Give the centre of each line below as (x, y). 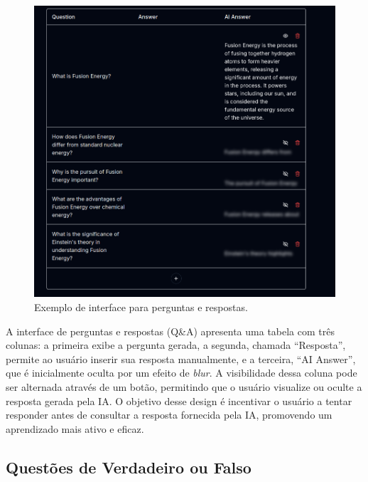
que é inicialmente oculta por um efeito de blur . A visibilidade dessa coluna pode (182, 373)
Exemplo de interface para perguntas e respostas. (141, 307)
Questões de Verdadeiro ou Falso (129, 467)
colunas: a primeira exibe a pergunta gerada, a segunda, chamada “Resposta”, (176, 345)
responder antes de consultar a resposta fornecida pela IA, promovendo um (169, 415)
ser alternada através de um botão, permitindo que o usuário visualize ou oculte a (184, 386)
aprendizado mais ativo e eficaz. (75, 428)
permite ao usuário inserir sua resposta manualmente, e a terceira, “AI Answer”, (181, 358)
